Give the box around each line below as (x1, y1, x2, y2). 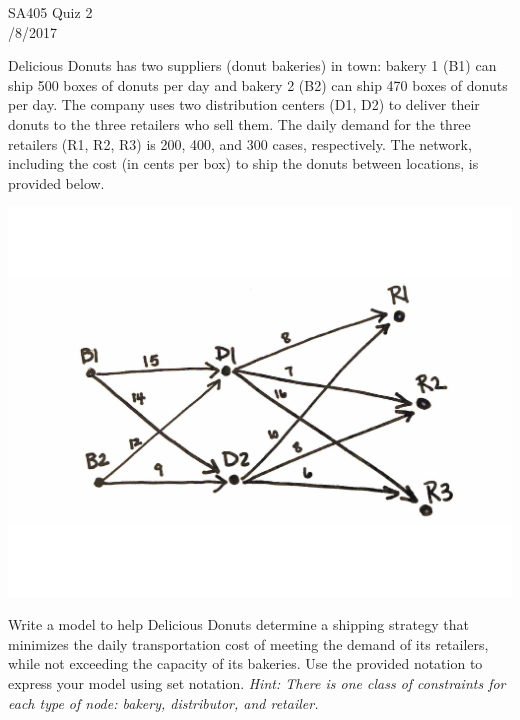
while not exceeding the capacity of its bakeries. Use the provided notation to (8, 653, 483, 674)
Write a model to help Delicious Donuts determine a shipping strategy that (8, 614, 469, 635)
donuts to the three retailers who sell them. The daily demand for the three (8, 113, 471, 134)
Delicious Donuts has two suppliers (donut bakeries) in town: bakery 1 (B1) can (8, 55, 497, 76)
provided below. (8, 172, 105, 193)
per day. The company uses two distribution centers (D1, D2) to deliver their (8, 94, 480, 115)
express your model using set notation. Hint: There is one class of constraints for (8, 673, 506, 694)
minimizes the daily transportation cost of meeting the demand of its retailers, (8, 633, 489, 654)
